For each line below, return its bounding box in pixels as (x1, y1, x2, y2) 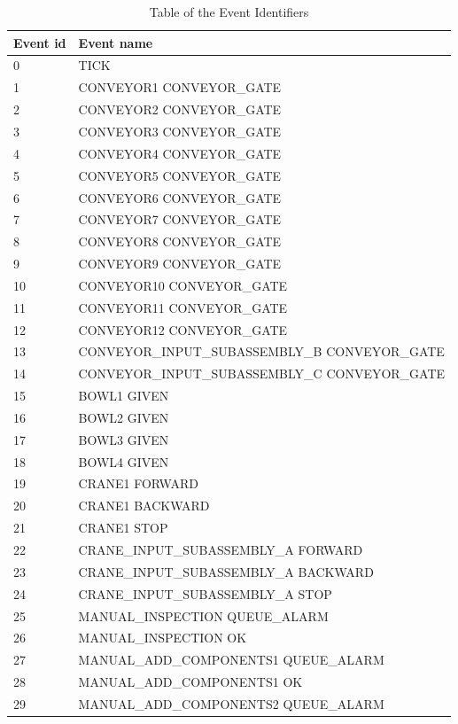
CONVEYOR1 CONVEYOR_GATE (78, 78, 282, 97)
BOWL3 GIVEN (78, 430, 169, 448)
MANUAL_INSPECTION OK (78, 628, 247, 647)
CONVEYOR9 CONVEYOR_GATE (78, 254, 282, 273)
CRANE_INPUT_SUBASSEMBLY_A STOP (78, 584, 332, 603)
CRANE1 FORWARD (78, 474, 198, 493)
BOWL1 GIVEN (78, 386, 169, 405)
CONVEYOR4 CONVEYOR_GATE (78, 144, 282, 162)
